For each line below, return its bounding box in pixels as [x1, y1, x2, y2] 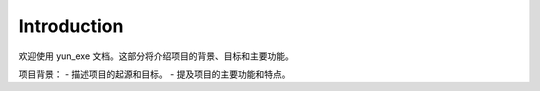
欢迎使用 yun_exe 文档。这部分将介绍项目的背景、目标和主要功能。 [18, 50, 295, 62]
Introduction [18, 15, 124, 37]
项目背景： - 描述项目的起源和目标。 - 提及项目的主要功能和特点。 [18, 68, 291, 80]
